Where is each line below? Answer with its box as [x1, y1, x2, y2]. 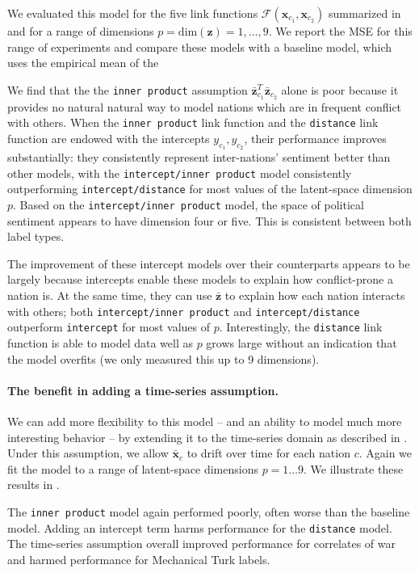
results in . [7, 476, 60, 493]
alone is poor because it [281, 81, 399, 98]
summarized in [329, 5, 401, 21]
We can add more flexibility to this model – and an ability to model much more [7, 412, 402, 429]
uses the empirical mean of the [7, 54, 159, 71]
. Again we [358, 444, 413, 461]
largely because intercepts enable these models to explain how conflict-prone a [7, 271, 393, 288]
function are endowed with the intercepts [7, 129, 210, 146]
